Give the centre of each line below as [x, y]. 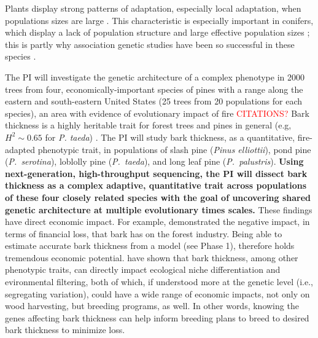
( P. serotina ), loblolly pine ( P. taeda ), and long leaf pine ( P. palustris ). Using [154, 161]
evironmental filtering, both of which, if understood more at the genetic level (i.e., [159, 282]
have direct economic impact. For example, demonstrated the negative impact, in [157, 222]
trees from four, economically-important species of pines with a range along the [154, 89]
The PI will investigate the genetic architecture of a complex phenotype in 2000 [155, 77]
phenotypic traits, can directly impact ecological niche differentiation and [143, 269]
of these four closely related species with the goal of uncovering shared [158, 197]
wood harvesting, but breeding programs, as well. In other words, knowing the [152, 306]
